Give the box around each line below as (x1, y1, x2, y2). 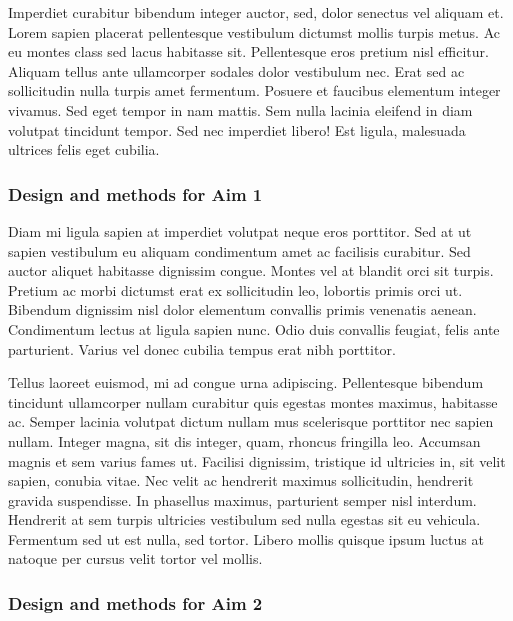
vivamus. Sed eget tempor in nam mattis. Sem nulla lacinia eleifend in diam (8, 99, 473, 120)
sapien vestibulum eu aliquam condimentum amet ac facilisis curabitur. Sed (8, 240, 471, 261)
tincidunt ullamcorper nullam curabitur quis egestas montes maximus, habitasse (8, 391, 498, 412)
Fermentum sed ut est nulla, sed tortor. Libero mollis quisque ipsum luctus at (8, 528, 484, 549)
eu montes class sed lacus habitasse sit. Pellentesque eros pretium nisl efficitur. (8, 41, 489, 62)
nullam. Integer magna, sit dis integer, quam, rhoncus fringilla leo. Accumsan (8, 430, 481, 451)
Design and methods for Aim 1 (8, 181, 263, 206)
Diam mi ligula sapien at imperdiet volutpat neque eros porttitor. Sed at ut (8, 220, 472, 241)
